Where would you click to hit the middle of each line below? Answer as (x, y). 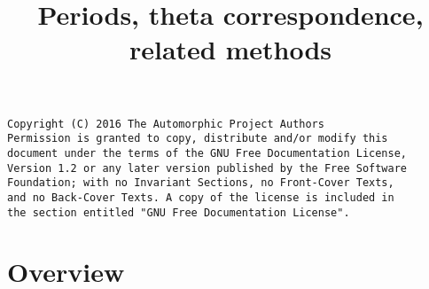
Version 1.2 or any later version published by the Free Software (207, 168)
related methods (230, 49)
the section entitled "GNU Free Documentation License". (179, 212)
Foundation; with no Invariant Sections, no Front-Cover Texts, (201, 183)
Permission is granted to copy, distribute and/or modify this (198, 139)
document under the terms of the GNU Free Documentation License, (207, 153)
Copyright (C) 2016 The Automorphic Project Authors (166, 124)
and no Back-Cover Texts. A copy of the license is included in (201, 197)
